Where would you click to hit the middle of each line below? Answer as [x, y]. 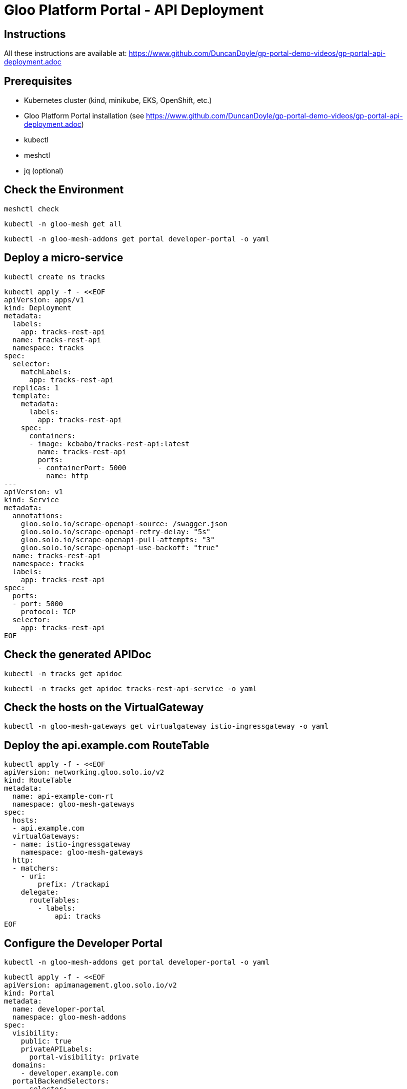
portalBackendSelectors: [61, 1081]
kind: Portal [29, 993]
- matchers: [35, 868]
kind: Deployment [38, 308]
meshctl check [31, 209]
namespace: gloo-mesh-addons [69, 1017]
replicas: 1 [35, 388]
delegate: [40, 892]
